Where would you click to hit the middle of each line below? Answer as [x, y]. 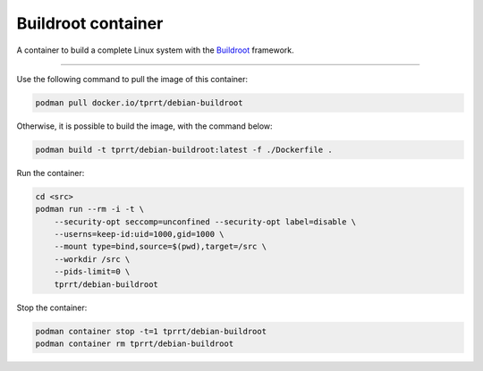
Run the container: [51, 173]
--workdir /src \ [92, 259]
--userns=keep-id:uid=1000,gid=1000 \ [139, 234]
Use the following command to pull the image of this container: [132, 79]
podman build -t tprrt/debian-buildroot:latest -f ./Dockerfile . [184, 149]
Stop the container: [52, 308]
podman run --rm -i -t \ [90, 209]
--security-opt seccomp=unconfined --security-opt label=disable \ [205, 222]
